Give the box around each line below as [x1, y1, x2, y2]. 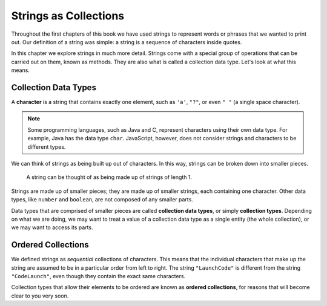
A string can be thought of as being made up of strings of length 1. [26, 174, 193, 181]
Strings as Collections [11, 9, 125, 22]
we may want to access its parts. [11, 224, 93, 231]
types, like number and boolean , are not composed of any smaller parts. [11, 196, 193, 203]
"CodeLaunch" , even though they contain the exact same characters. [11, 273, 186, 279]
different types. [27, 143, 66, 151]
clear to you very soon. [11, 292, 69, 299]
